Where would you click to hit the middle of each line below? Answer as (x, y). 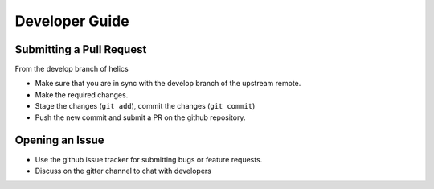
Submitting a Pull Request (81, 49)
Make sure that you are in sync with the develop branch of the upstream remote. (168, 84)
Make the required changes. (82, 94)
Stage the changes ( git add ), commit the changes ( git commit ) (145, 106)
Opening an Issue (59, 140)
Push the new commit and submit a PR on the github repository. (140, 117)
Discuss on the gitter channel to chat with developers (123, 171)
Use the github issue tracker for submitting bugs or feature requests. (149, 159)
